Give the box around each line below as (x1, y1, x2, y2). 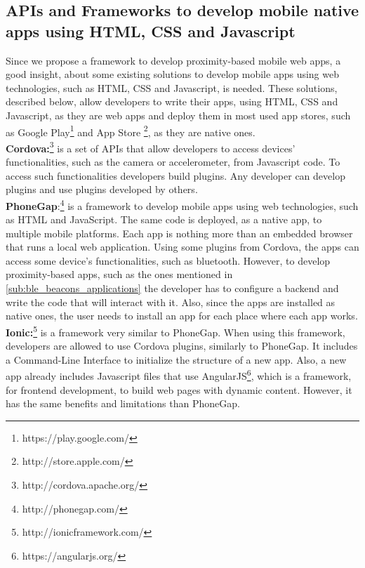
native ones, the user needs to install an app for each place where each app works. (6, 308, 358, 323)
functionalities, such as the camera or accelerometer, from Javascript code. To (6, 154, 340, 169)
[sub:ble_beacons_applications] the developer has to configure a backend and (6, 281, 339, 296)
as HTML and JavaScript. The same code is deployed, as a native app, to (6, 212, 322, 227)
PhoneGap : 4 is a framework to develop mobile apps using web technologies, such (6, 196, 359, 213)
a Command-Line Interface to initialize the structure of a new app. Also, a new (6, 352, 347, 366)
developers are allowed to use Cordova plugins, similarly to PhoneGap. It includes (6, 338, 358, 353)
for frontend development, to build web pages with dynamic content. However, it (6, 382, 352, 397)
